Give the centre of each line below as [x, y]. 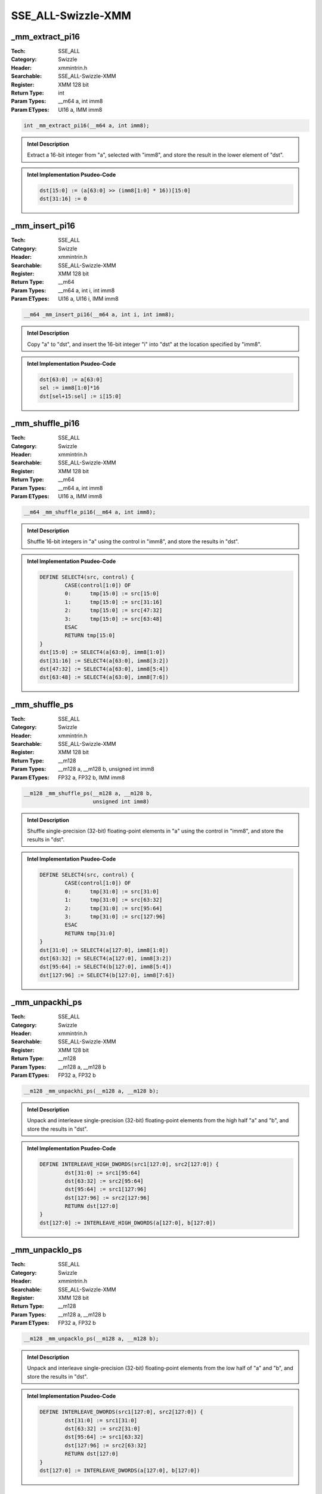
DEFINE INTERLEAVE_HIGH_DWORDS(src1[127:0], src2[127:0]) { [129, 1164]
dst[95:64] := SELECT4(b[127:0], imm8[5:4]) [106, 967]
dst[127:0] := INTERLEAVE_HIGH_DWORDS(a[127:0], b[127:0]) [128, 1223]
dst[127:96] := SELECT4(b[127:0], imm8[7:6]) [107, 975]
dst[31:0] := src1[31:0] [101, 1420]
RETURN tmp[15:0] [90, 636]
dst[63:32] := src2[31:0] [103, 1429]
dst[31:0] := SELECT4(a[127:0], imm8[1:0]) [104, 950]
